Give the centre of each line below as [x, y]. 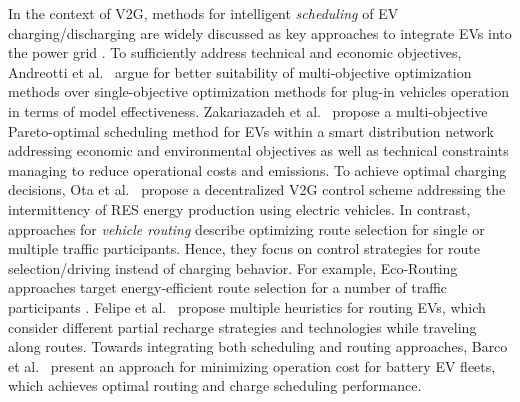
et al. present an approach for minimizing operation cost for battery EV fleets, [252, 365]
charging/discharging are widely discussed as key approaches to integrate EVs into [260, 32]
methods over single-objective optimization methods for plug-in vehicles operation [258, 91]
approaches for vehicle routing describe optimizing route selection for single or [246, 228]
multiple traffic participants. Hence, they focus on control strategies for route [244, 248]
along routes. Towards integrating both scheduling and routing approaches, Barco [258, 346]
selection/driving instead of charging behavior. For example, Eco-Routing [233, 267]
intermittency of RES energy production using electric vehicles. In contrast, [239, 208]
